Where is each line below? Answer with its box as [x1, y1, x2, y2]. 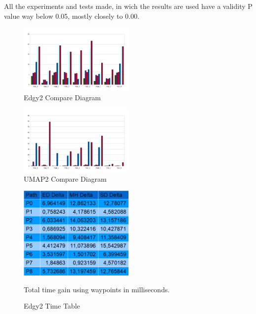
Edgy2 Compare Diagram [24, 92, 101, 102]
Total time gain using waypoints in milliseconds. [24, 284, 170, 294]
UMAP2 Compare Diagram [24, 173, 107, 184]
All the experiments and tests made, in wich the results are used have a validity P [4, 1, 253, 11]
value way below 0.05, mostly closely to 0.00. [4, 10, 139, 21]
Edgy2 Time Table [24, 301, 80, 311]
